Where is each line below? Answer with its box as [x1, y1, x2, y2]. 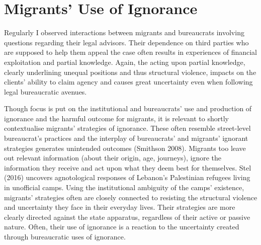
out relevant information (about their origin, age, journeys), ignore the [4, 152, 222, 163]
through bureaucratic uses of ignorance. [4, 231, 126, 241]
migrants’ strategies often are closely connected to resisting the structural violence [4, 192, 257, 202]
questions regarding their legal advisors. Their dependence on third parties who [4, 37, 249, 47]
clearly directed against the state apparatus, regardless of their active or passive [4, 211, 250, 222]
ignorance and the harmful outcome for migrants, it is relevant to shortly [4, 113, 229, 123]
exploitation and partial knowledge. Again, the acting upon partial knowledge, [4, 56, 245, 67]
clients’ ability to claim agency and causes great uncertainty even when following [4, 76, 253, 87]
